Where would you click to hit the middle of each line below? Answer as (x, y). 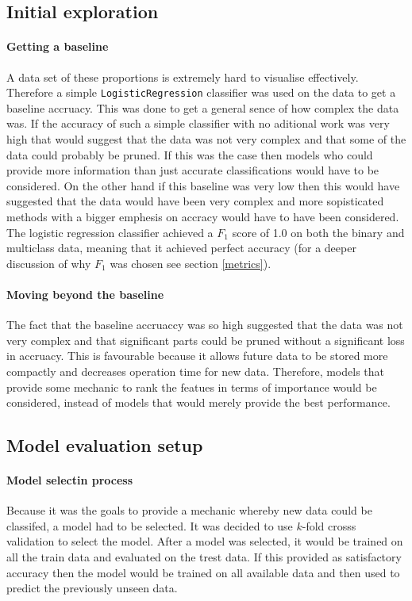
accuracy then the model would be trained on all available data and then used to (203, 572)
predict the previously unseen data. (92, 588)
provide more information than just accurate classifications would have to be (193, 170)
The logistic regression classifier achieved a (110, 232)
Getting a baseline (58, 46)
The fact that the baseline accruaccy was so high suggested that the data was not (205, 325)
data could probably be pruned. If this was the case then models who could (190, 154)
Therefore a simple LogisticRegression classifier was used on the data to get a (201, 92)
